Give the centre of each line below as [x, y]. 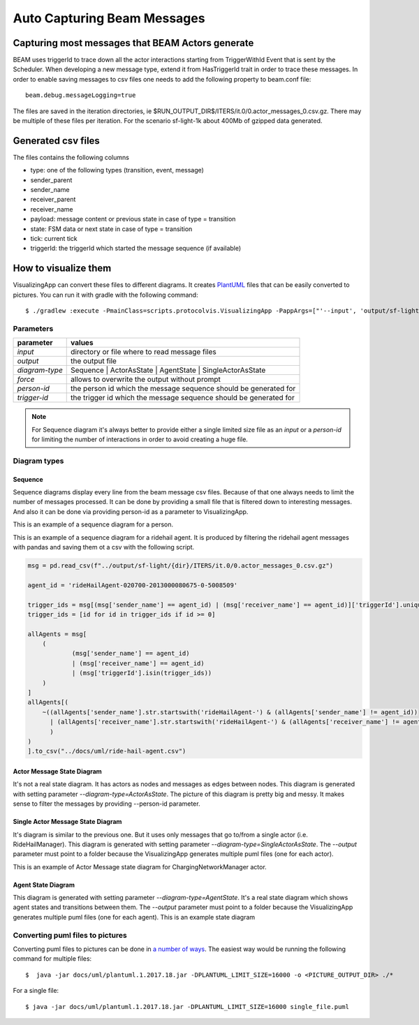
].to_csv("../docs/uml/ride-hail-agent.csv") [107, 751]
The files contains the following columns [71, 157]
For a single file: [36, 991]
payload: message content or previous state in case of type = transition [133, 219]
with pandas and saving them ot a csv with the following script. [104, 547]
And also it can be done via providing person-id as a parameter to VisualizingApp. [131, 511]
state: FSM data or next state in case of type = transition [111, 229]
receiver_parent [53, 200]
